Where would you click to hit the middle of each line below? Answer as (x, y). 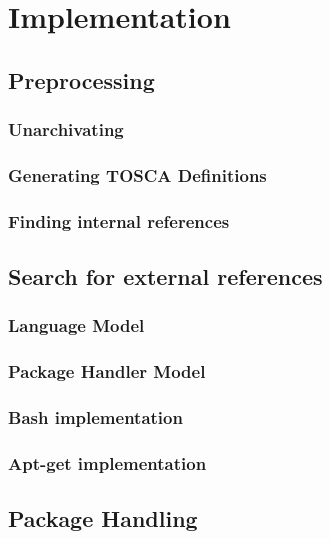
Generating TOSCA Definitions (137, 174)
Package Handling (103, 518)
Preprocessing (81, 79)
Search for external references (165, 276)
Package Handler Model (107, 371)
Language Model (76, 325)
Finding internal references (119, 220)
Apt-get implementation (107, 462)
